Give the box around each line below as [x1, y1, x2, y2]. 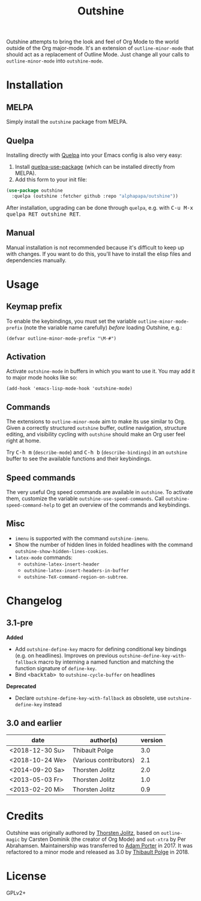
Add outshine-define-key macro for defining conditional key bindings [14, 645, 187, 653]
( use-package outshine [6, 188, 63, 194]
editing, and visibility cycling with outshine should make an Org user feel [6, 431, 185, 438]
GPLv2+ [6, 889, 26, 896]
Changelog [6, 594, 62, 608]
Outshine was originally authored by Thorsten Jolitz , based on [6, 829, 160, 836]
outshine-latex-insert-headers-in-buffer [23, 567, 129, 573]
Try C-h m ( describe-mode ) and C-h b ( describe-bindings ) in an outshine [6, 449, 188, 456]
